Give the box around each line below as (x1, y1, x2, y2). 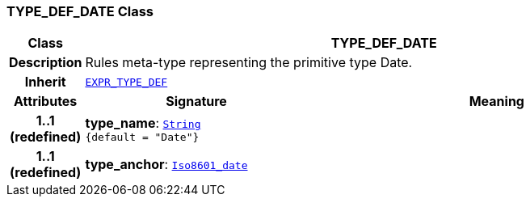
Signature (166, 93, 227, 110)
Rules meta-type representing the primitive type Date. (85, 54, 413, 71)
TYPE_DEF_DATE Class (6, 3, 154, 19)
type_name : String (85, 114, 201, 131)
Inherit (24, 74, 66, 91)
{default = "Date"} (85, 130, 200, 143)
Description (9, 54, 82, 71)
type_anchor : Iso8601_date (85, 156, 248, 173)
